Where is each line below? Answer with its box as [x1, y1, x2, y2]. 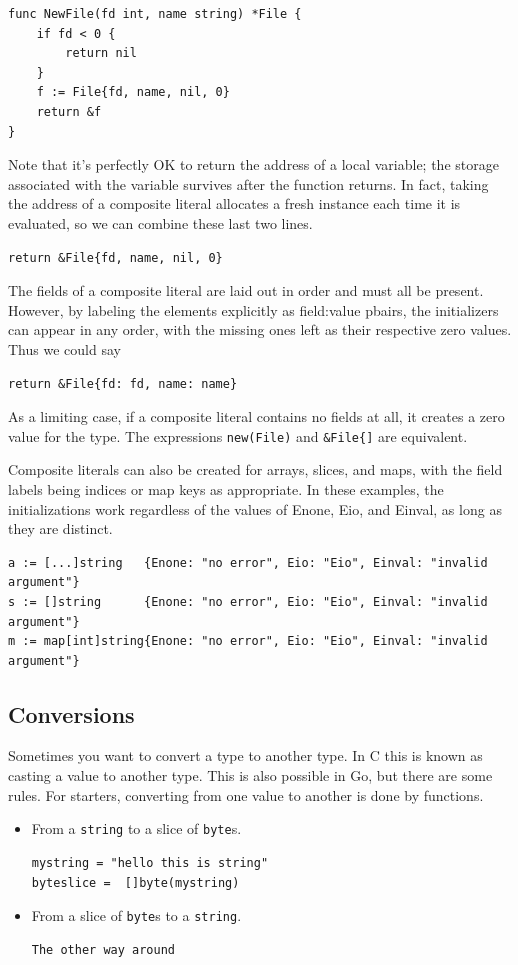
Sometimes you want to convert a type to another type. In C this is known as [8, 745, 483, 766]
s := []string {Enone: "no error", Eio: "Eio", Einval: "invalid [8, 594, 488, 609]
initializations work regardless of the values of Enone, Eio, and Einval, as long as [8, 498, 502, 519]
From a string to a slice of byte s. [31, 818, 242, 839]
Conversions [8, 698, 135, 729]
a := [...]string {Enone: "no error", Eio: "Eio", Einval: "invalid [8, 555, 488, 570]
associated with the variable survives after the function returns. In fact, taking [8, 173, 489, 194]
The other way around [31, 942, 175, 957]
